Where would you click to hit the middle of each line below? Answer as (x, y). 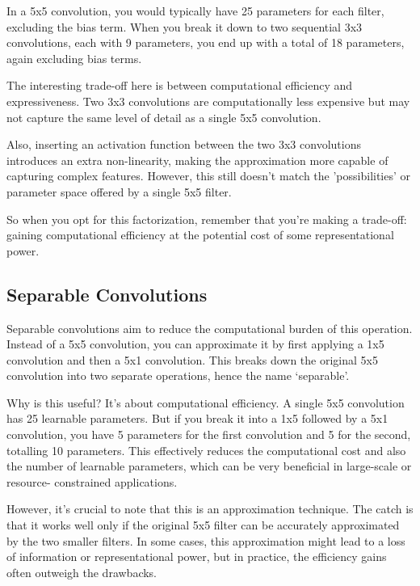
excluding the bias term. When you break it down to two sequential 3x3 (185, 26)
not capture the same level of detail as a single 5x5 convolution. (164, 117)
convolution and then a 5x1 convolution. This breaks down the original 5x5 (192, 359)
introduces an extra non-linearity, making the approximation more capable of (197, 160)
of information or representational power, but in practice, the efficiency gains (197, 556)
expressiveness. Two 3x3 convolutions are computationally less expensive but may (208, 101)
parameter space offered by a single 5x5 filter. (119, 191)
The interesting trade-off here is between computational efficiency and (180, 85)
